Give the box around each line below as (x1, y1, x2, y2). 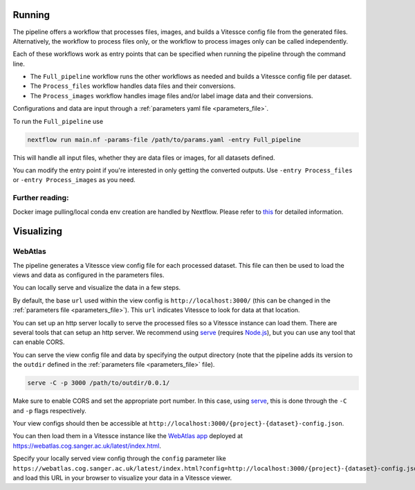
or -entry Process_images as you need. (12, 176, 136, 184)
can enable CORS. (12, 338, 65, 346)
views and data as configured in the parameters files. (12, 271, 165, 280)
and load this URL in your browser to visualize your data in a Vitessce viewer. (12, 473, 232, 482)
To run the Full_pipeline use (12, 117, 104, 125)
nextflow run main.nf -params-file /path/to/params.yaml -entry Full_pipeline (27, 136, 301, 143)
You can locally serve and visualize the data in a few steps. (12, 284, 181, 292)
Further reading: (12, 193, 69, 203)
